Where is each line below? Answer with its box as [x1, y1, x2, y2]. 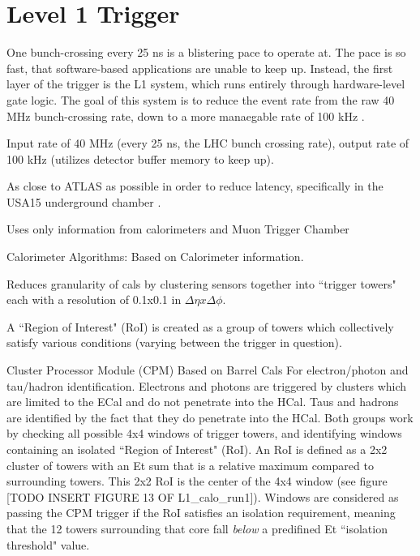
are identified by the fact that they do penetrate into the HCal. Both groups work [6, 408, 414, 426]
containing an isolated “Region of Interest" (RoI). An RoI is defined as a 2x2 [6, 441, 388, 457]
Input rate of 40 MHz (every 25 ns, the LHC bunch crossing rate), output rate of [6, 135, 409, 152]
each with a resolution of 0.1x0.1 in [6, 291, 182, 308]
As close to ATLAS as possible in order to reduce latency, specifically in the [6, 177, 384, 195]
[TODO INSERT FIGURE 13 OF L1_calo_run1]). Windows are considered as [6, 488, 399, 505]
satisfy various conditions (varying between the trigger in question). [6, 334, 342, 351]
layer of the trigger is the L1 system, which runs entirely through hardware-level [6, 75, 405, 92]
